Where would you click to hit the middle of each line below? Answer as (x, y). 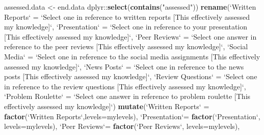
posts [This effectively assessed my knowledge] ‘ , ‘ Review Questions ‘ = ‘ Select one (131, 76)
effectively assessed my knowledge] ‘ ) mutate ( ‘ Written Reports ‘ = (107, 106)
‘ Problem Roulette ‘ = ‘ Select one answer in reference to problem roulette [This (127, 96)
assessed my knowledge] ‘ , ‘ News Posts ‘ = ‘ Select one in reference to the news (124, 66)
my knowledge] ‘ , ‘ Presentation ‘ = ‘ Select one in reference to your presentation (126, 27)
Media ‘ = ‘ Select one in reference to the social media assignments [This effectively (132, 56)
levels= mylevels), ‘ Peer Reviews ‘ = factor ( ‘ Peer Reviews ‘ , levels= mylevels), (122, 126)
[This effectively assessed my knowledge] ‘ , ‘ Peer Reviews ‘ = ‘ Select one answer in (130, 36)
